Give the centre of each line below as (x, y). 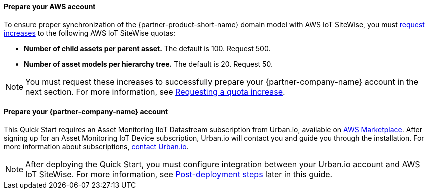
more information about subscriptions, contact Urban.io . (96, 146)
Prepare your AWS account (50, 7)
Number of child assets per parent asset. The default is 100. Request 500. (147, 48)
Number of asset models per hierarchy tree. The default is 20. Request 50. (148, 64)
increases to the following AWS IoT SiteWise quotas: (90, 33)
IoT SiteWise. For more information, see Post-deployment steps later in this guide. (179, 174)
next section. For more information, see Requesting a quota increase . (155, 92)
